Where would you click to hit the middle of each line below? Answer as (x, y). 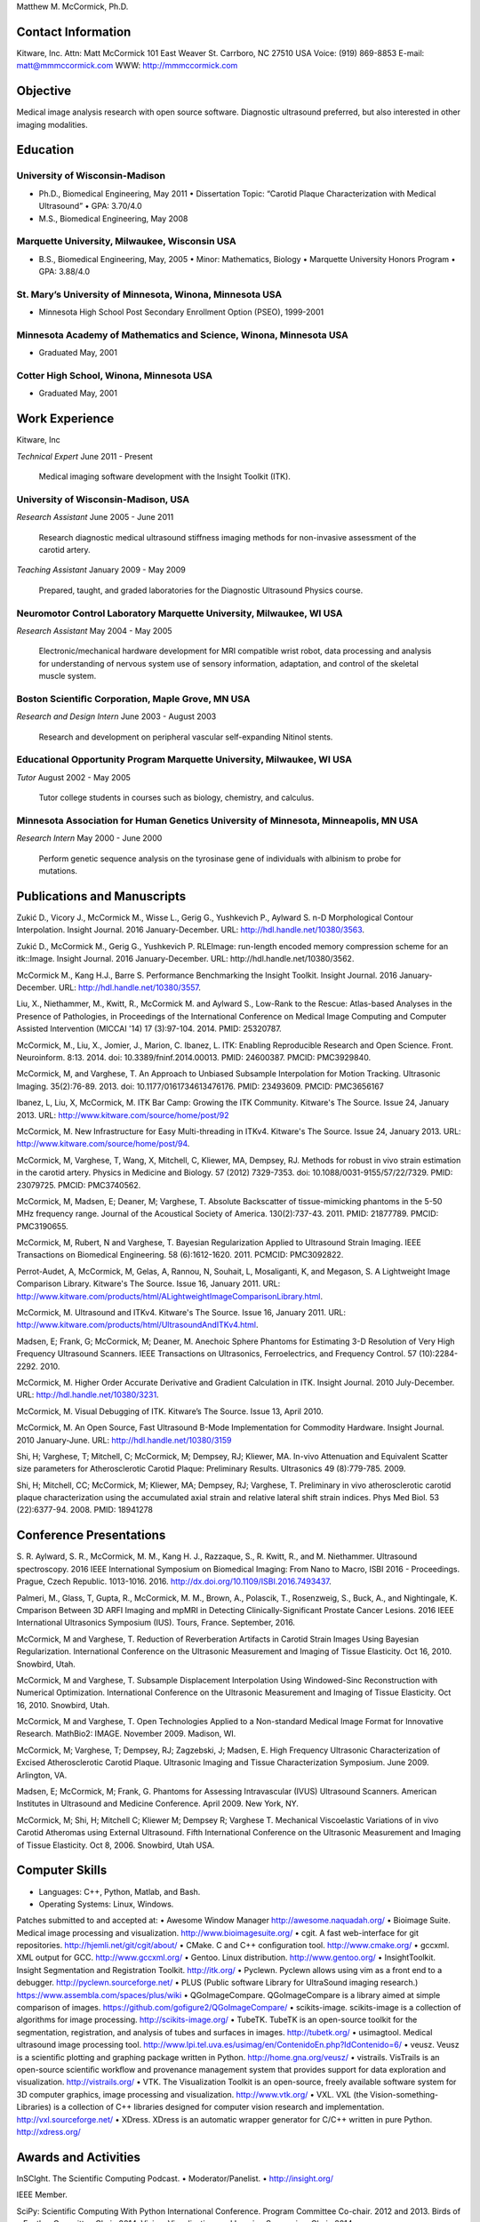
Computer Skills (62, 1870)
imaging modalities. (52, 124)
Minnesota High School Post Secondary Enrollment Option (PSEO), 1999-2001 (181, 312)
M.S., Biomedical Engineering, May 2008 (113, 219)
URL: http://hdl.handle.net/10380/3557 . (130, 987)
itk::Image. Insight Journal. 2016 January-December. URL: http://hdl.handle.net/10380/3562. (185, 959)
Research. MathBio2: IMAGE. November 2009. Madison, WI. (126, 1734)
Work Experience (65, 419)
